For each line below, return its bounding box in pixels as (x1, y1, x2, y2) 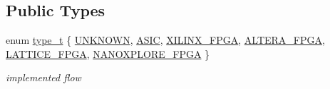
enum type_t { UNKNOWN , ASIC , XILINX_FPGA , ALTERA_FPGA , (6, 32, 325, 47)
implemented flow (6, 70, 81, 85)
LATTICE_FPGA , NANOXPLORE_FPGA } (6, 46, 210, 61)
